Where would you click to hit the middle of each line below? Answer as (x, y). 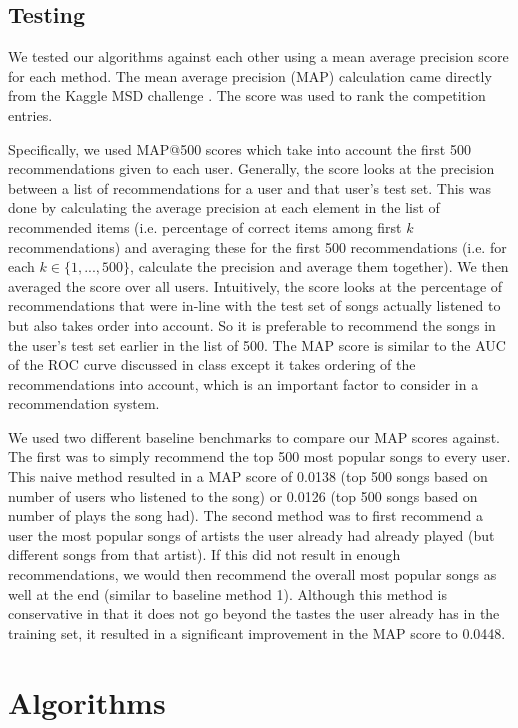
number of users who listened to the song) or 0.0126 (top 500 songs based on (243, 495)
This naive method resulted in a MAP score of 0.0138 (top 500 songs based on (248, 476)
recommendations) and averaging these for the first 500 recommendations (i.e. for (257, 246)
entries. (30, 114)
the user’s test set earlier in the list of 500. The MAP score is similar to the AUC (257, 344)
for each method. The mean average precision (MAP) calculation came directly (250, 75)
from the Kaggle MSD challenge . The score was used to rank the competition (247, 95)
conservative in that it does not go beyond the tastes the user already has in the (254, 613)
